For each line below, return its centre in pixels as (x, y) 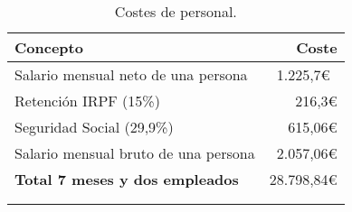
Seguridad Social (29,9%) (94, 127)
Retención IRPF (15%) (87, 101)
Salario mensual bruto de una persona (135, 153)
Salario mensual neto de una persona (131, 74)
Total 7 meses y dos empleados (127, 179)
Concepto (49, 47)
